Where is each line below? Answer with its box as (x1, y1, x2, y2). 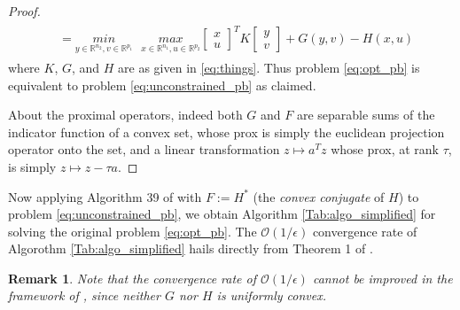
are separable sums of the (296, 105, 435, 124)
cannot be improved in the (312, 268, 453, 287)
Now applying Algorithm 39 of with (8, 187, 202, 205)
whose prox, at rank (331, 140, 440, 159)
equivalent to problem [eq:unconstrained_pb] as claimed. (8, 75, 316, 94)
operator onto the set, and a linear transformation (8, 140, 280, 159)
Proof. (8, 2, 41, 19)
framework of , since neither (8, 286, 160, 305)
